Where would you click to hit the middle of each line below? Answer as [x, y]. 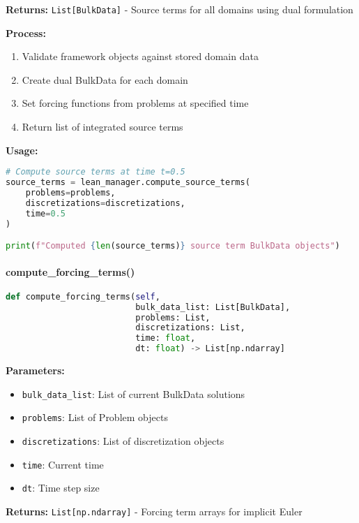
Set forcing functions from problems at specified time [135, 103]
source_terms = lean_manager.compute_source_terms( [128, 183]
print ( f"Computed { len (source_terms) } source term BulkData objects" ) [173, 246]
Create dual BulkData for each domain [105, 79]
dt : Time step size [61, 488]
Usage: [22, 150]
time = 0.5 [45, 213]
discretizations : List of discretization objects [123, 440]
